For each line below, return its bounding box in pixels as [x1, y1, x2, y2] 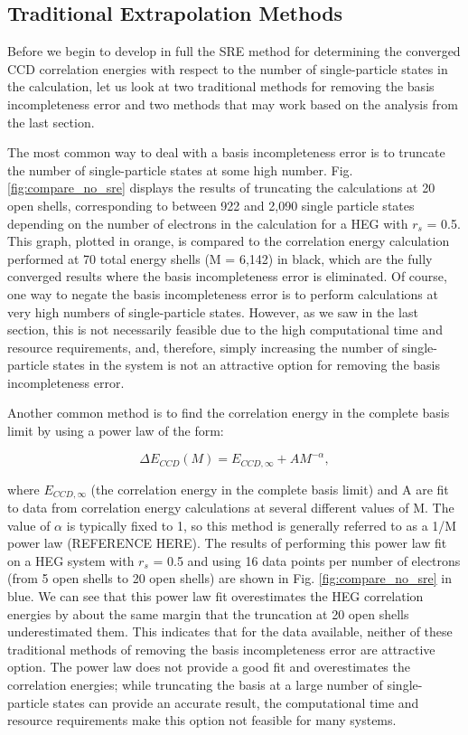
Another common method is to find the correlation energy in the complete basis [7, 403, 450, 422]
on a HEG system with [7, 551, 135, 570]
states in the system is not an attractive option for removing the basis [52, 355, 440, 374]
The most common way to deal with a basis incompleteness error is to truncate [7, 143, 445, 162]
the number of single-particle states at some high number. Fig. [7, 160, 353, 179]
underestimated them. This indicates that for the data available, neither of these [7, 622, 453, 641]
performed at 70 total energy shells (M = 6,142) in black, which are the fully [7, 249, 433, 268]
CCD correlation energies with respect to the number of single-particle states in [7, 59, 448, 78]
